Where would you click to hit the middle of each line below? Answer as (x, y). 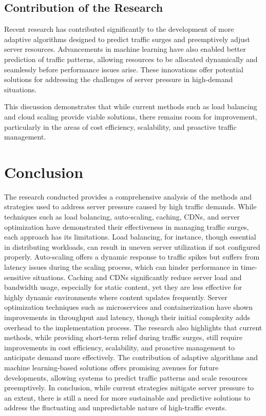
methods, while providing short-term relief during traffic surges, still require (123, 337)
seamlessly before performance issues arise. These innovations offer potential (124, 69)
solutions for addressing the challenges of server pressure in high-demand (119, 79)
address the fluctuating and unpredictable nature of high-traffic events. (116, 408)
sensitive (17, 277)
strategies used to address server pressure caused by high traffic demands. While (130, 206)
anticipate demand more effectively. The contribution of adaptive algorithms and (131, 357)
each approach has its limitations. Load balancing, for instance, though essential (130, 237)
